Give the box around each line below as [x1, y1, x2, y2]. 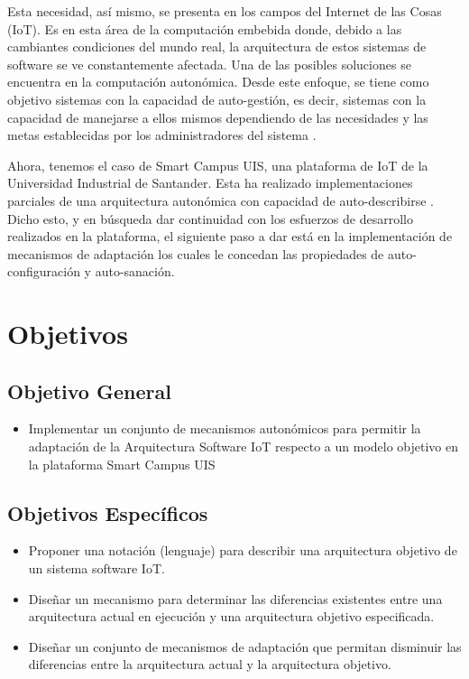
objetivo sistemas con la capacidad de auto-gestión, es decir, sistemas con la [7, 89, 427, 108]
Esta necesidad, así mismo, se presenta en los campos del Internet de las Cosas [7, 2, 442, 20]
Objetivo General [7, 377, 171, 405]
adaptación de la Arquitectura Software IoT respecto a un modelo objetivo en [28, 437, 459, 456]
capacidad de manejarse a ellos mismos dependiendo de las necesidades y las [7, 107, 428, 126]
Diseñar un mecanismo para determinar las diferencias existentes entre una [28, 589, 443, 608]
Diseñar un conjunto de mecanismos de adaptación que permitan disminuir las [28, 637, 462, 656]
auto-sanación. [95, 262, 175, 281]
